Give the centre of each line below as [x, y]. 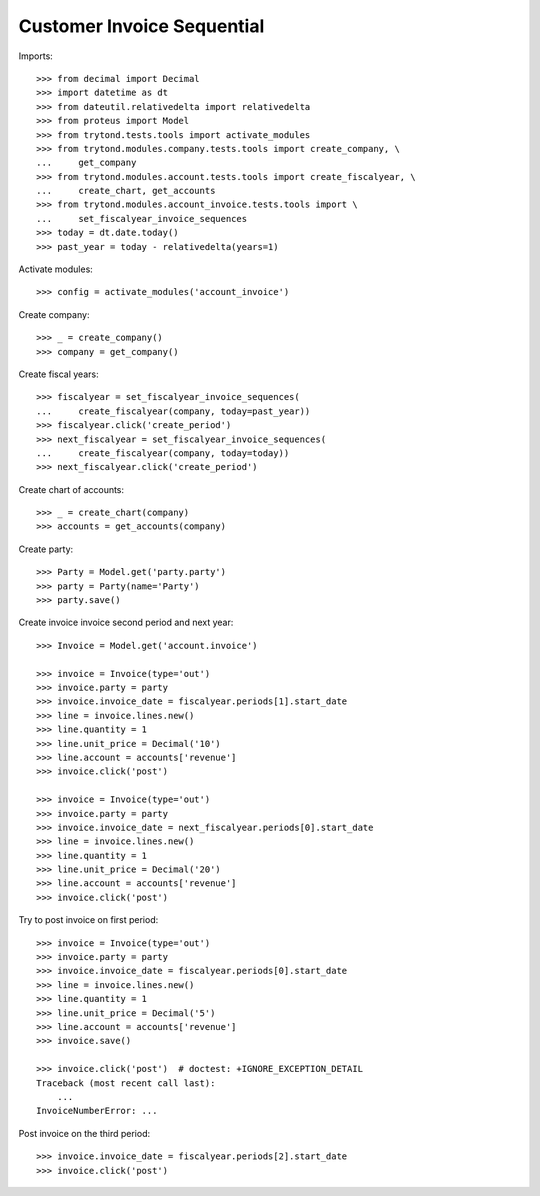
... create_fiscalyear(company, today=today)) [163, 453]
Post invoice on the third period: [84, 1133]
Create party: [46, 549]
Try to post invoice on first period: [88, 920]
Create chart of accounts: [71, 489]
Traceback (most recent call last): [126, 1083]
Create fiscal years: [58, 374]
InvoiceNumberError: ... [97, 1111]
